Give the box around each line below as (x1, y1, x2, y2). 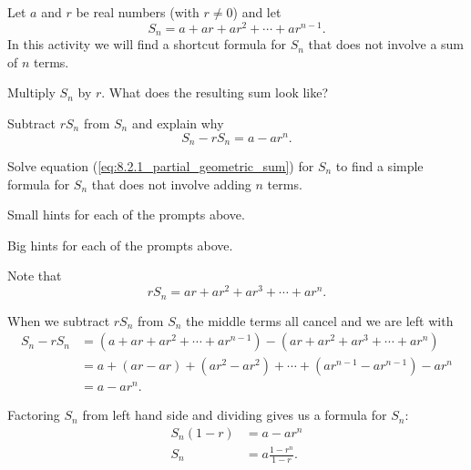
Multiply (7, 83, 56, 102)
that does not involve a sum (308, 35, 465, 54)
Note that (7, 266, 62, 285)
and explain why (131, 113, 224, 132)
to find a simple (335, 157, 424, 176)
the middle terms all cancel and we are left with (186, 311, 454, 330)
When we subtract (7, 311, 110, 330)
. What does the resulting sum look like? (101, 83, 329, 102)
